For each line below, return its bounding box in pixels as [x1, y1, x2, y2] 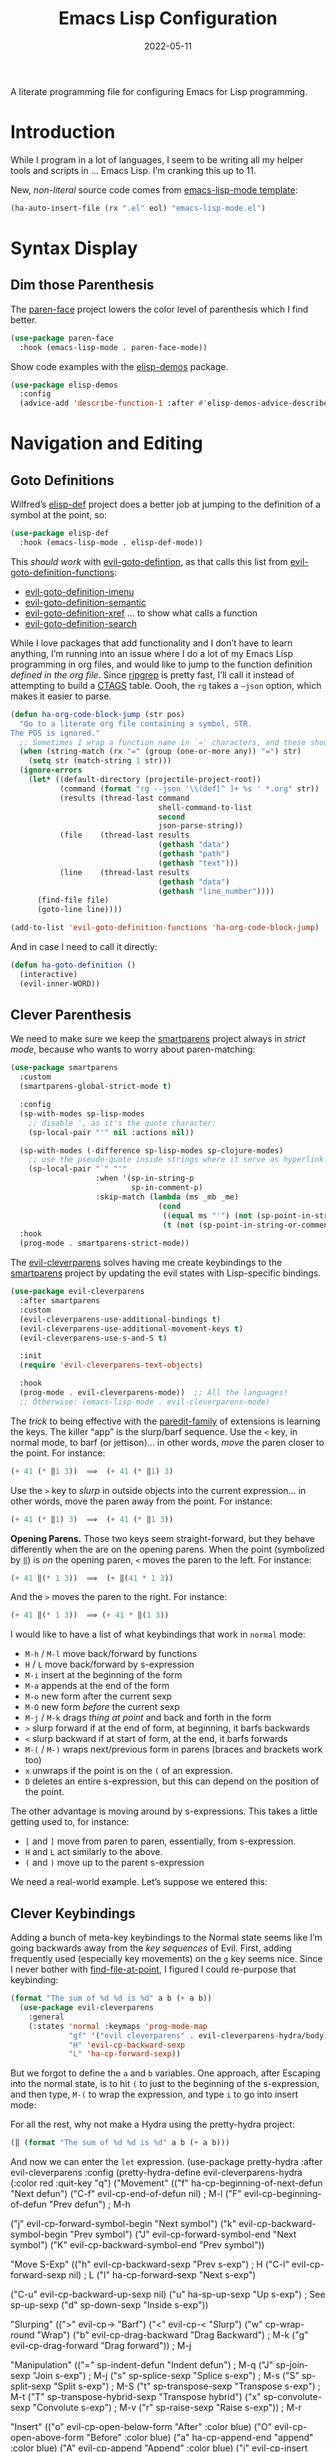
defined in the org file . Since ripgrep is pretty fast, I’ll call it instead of [10, 668, 295, 681]
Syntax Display [10, 237, 138, 259]
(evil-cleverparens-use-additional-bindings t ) [19, 1314, 222, 1324]
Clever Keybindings [10, 1905, 136, 1922]
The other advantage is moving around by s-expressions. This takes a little [10, 1805, 318, 1817]
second [158, 812, 186, 822]
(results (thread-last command [59, 793, 190, 803]
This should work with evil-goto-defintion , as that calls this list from [10, 555, 288, 567]
